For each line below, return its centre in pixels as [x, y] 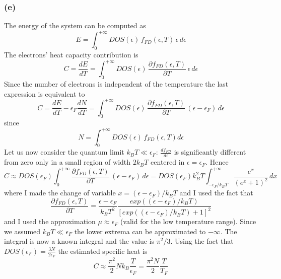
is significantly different [210, 152]
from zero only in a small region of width [67, 162]
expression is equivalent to [45, 93]
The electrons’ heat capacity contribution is [71, 55]
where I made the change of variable [60, 193]
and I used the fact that [216, 193]
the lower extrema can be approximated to [140, 231]
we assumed [22, 231]
